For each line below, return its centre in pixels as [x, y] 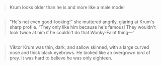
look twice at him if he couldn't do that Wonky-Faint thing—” [72, 33]
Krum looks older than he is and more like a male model [67, 7]
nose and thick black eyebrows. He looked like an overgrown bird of [80, 52]
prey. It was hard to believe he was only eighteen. [61, 58]
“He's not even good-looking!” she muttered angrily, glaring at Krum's [82, 22]
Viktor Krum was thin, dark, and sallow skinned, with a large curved [79, 47]
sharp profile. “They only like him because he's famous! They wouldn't [83, 27]
